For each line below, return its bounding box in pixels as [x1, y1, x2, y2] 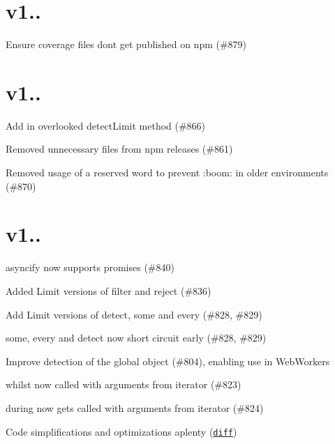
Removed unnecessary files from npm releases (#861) [6, 141, 233, 156]
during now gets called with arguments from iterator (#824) [6, 400, 264, 415]
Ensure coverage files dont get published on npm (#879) [6, 37, 247, 52]
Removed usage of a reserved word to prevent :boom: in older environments [6, 165, 329, 180]
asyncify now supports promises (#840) [6, 260, 174, 275]
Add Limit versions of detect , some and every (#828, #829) [6, 307, 262, 321]
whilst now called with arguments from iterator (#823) [6, 377, 241, 392]
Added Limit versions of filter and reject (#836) [6, 283, 211, 298]
